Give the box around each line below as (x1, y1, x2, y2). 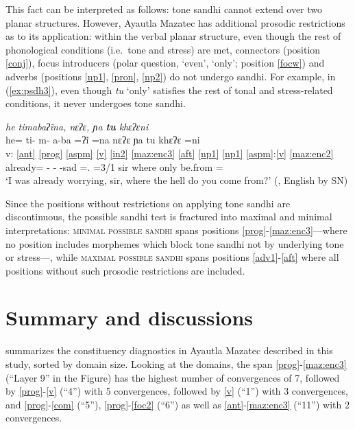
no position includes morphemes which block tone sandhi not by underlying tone (5, 236, 344, 251)
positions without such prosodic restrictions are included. (5, 263, 245, 277)
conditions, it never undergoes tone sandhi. (5, 96, 186, 111)
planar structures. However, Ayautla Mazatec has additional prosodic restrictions (5, 15, 345, 30)
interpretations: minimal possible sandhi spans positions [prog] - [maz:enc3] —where (5, 222, 347, 237)
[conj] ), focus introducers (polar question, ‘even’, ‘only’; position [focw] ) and (5, 56, 325, 70)
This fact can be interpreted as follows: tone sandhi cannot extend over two (5, 2, 323, 16)
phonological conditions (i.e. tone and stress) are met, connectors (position (5, 42, 321, 56)
